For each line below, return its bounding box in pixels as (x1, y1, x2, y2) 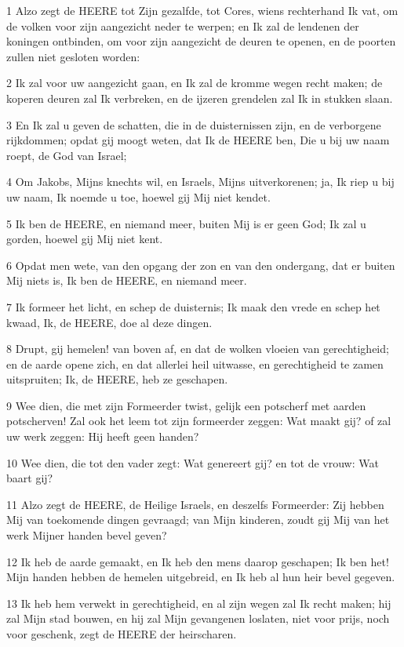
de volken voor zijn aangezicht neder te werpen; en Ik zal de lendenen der (6, 17, 359, 34)
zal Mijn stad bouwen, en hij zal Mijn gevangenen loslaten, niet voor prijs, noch (6, 610, 390, 627)
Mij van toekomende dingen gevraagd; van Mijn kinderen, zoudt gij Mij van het (6, 511, 390, 528)
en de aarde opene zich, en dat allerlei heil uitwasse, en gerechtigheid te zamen (6, 355, 384, 372)
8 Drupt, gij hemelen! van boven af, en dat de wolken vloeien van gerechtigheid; (6, 340, 389, 357)
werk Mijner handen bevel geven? (6, 527, 167, 543)
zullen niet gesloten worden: (6, 48, 140, 64)
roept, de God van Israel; (6, 147, 127, 163)
